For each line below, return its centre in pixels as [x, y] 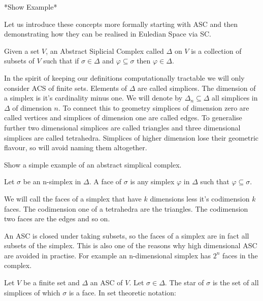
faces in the [240, 255]
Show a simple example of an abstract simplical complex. [93, 164]
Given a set [22, 51]
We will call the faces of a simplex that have [73, 198]
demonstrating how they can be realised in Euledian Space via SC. [108, 34]
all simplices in [235, 98]
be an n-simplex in [52, 181]
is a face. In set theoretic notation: [122, 292]
